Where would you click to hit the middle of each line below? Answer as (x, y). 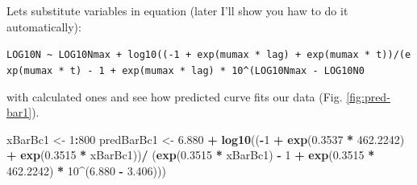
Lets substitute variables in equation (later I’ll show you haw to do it (177, 10)
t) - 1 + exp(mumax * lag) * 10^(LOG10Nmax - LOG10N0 (217, 70)
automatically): (44, 26)
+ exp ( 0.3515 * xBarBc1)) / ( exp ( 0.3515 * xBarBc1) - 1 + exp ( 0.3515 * (191, 155)
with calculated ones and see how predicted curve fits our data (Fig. (175, 96)
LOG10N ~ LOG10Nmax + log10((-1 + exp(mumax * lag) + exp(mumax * (189, 55)
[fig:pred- (368, 96)
